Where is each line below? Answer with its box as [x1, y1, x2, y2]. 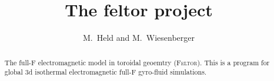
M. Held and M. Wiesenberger [83, 31, 195, 44]
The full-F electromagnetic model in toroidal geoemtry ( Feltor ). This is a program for [4, 57, 270, 67]
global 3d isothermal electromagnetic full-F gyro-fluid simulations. [4, 67, 207, 77]
